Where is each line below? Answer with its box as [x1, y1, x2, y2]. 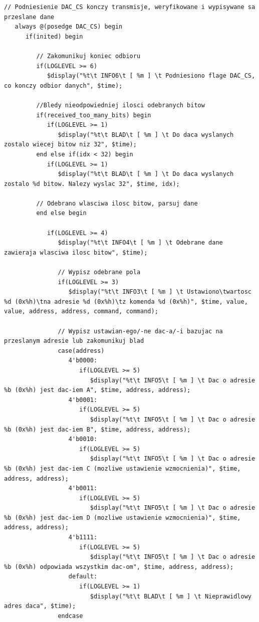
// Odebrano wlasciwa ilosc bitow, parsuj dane [36, 199, 198, 207]
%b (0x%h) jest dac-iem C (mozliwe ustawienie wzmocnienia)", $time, [4, 465, 241, 472]
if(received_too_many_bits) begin [36, 111, 151, 119]
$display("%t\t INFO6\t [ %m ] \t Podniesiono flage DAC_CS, [47, 72, 255, 80]
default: [68, 573, 98, 580]
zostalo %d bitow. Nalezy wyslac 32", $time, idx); [4, 180, 180, 187]
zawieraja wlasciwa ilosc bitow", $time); [4, 249, 148, 256]
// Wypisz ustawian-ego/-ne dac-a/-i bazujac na [58, 327, 223, 335]
